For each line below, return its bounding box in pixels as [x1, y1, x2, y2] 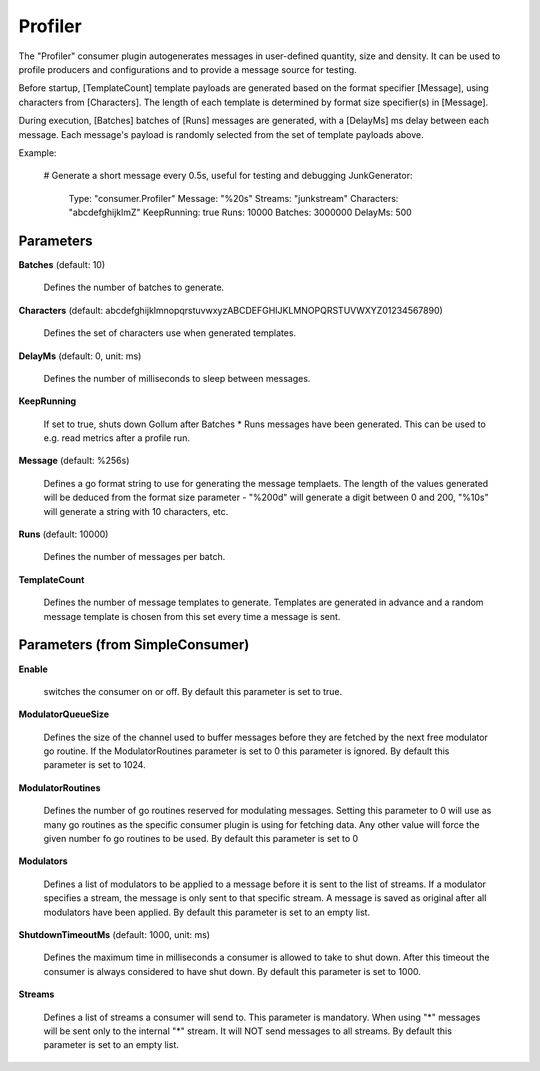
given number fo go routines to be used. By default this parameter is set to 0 [43, 833, 359, 845]
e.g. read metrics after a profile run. [43, 432, 190, 444]
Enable [18, 663, 49, 675]
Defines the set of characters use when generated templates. [43, 327, 297, 339]
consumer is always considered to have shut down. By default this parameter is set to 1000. [43, 965, 422, 977]
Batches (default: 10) [18, 258, 106, 270]
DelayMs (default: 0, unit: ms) [18, 350, 142, 362]
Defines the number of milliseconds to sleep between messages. [43, 372, 311, 384]
